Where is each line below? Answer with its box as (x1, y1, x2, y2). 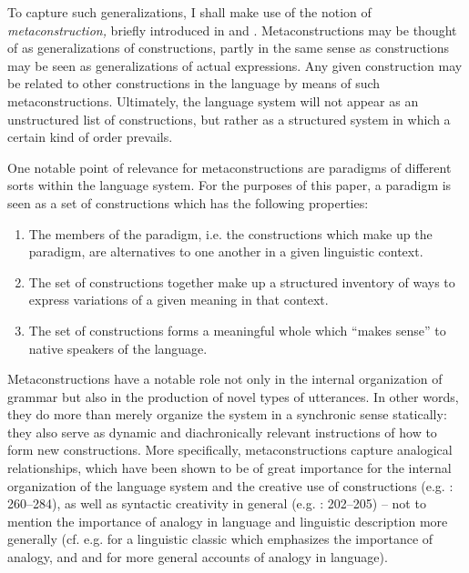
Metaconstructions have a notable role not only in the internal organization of (7, 369, 443, 388)
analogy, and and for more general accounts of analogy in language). (7, 548, 388, 567)
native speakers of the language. (28, 338, 208, 357)
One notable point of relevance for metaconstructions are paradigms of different (7, 157, 452, 176)
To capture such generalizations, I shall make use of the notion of (7, 3, 372, 21)
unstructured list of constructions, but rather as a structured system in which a (7, 109, 451, 128)
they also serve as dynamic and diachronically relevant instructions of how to (7, 422, 437, 441)
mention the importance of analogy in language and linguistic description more (7, 511, 448, 530)
